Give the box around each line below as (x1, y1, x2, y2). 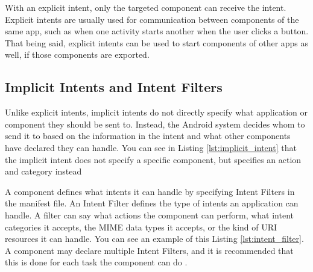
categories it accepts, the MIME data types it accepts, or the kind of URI (5, 220, 277, 233)
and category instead (5, 165, 82, 178)
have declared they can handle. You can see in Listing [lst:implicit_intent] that (5, 141, 297, 153)
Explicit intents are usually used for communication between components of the (5, 13, 299, 25)
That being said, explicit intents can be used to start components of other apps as (5, 36, 309, 49)
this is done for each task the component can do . (5, 256, 188, 268)
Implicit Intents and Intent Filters (5, 78, 223, 96)
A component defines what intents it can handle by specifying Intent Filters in (5, 185, 295, 197)
